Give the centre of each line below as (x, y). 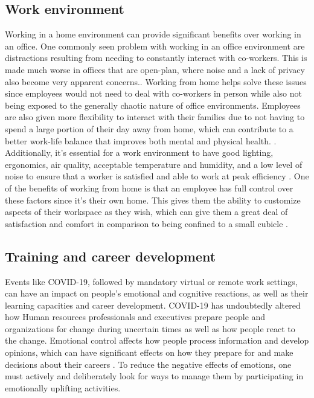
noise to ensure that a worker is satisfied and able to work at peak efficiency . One (157, 176)
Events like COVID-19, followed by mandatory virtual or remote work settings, (151, 281)
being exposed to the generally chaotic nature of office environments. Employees (153, 105)
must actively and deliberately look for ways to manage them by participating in (154, 376)
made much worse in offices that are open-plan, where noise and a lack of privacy (155, 69)
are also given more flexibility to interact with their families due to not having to (155, 117)
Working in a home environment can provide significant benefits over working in (153, 34)
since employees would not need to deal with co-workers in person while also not (153, 93)
